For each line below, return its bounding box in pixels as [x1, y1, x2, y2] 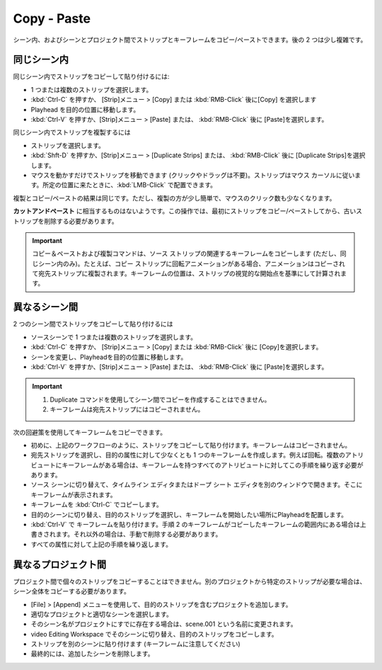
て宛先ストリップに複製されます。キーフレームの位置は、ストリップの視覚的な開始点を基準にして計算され [32, 269, 341, 278]
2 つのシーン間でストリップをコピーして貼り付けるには [13, 319, 173, 329]
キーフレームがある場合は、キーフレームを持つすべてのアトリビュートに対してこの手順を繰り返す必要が [61, 460, 364, 469]
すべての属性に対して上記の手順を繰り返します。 [30, 540, 173, 548]
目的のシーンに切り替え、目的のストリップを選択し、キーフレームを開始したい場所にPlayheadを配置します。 [30, 510, 348, 518]
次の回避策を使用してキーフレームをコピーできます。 [13, 428, 167, 436]
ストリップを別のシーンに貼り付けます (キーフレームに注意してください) [30, 640, 241, 648]
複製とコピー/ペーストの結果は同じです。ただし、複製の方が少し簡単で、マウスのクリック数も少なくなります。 [13, 193, 336, 202]
